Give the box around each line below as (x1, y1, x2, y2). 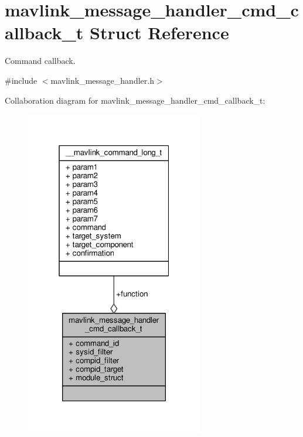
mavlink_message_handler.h (50, 74, 154, 86)
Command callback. (5, 54, 76, 67)
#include (5, 74, 38, 86)
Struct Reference (90, 21, 229, 45)
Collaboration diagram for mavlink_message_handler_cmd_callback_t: (5, 94, 265, 106)
